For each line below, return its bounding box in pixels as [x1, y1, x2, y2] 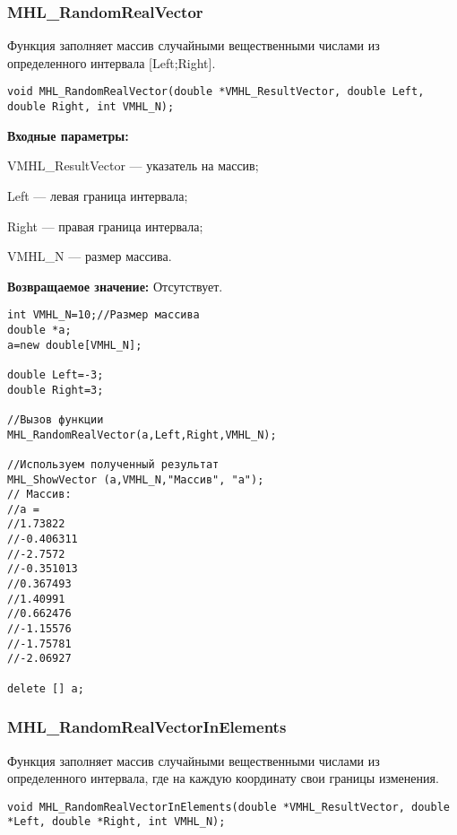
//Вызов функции [7, 413, 104, 426]
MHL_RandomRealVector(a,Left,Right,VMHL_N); [7, 428, 277, 441]
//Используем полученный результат [7, 457, 220, 471]
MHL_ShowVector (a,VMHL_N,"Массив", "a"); [7, 473, 264, 486]
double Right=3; [7, 383, 104, 396]
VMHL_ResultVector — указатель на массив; [7, 156, 259, 175]
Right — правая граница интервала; [7, 216, 203, 235]
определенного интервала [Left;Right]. [7, 53, 216, 72]
